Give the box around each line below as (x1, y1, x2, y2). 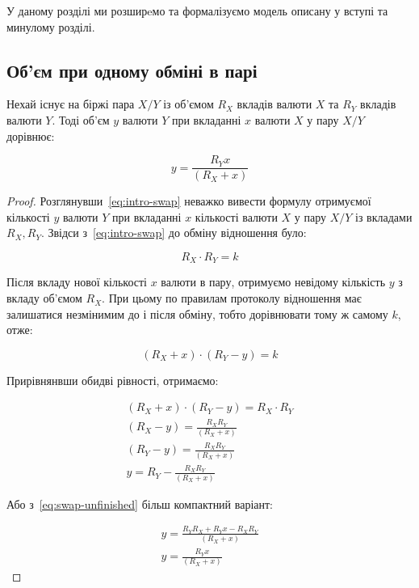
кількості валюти (195, 208, 278, 225)
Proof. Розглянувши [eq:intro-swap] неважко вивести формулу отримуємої (6, 192, 371, 209)
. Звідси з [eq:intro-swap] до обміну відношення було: (40, 224, 307, 241)
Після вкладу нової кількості (6, 273, 147, 290)
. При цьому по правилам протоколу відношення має (102, 290, 362, 307)
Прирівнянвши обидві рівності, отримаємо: (6, 371, 219, 388)
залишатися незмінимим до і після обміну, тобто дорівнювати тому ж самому (6, 305, 388, 322)
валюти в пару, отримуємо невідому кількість (161, 273, 386, 290)
